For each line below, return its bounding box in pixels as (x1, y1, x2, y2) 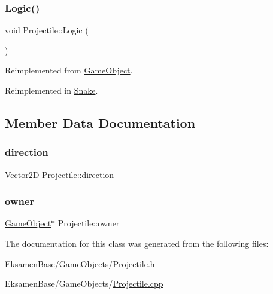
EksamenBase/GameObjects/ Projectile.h (5, 257, 155, 269)
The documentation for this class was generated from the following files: (5, 237, 269, 249)
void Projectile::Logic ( (5, 24, 89, 36)
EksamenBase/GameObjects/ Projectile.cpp (5, 277, 163, 290)
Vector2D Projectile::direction (5, 168, 114, 180)
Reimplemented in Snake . (5, 84, 98, 96)
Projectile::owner (57, 217, 120, 229)
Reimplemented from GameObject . (5, 64, 133, 76)
